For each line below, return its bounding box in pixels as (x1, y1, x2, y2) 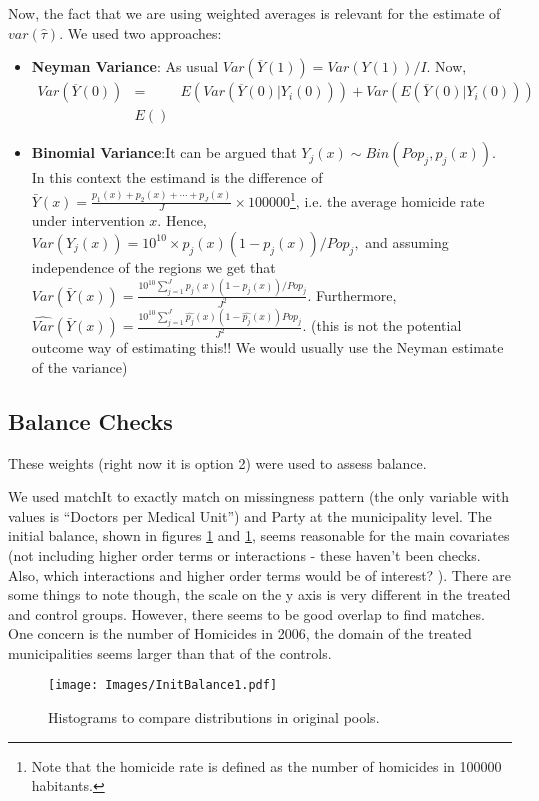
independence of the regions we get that (31, 256, 276, 277)
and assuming (365, 231, 449, 252)
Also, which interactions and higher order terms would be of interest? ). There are (8, 564, 512, 585)
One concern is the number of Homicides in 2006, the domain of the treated (8, 623, 472, 644)
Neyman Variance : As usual (31, 56, 219, 77)
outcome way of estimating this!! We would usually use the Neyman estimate (31, 337, 504, 358)
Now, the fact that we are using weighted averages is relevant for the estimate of (8, 3, 501, 23)
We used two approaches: (67, 22, 222, 43)
